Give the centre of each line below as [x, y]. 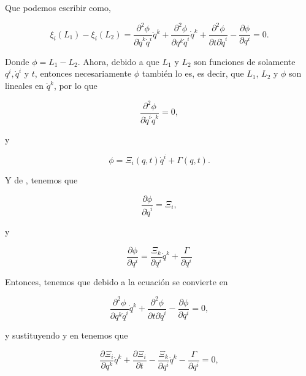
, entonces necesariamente [83, 73]
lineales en [25, 85]
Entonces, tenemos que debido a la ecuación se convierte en [117, 281]
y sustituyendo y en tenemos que [67, 335]
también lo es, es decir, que [193, 73]
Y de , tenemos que [41, 179]
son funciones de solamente [245, 61]
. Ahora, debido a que [118, 61]
